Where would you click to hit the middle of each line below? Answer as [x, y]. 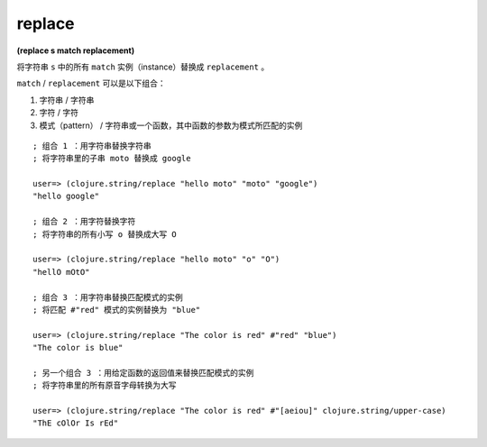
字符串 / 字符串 [67, 100]
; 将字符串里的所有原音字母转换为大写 [105, 386]
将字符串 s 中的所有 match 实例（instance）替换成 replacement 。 [143, 67]
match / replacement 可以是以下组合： [91, 83]
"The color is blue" [78, 348]
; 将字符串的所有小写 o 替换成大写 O [105, 234]
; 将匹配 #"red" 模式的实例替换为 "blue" [117, 310]
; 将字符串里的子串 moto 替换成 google [112, 159]
